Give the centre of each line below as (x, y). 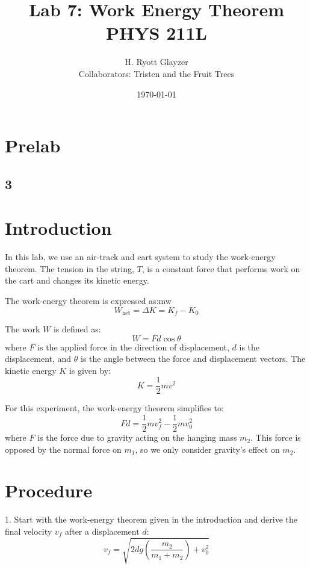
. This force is (276, 437)
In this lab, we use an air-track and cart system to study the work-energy (140, 257)
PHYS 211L (157, 33)
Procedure (49, 490)
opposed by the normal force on (63, 449)
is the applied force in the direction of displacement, (133, 347)
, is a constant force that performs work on (221, 268)
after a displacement (102, 531)
